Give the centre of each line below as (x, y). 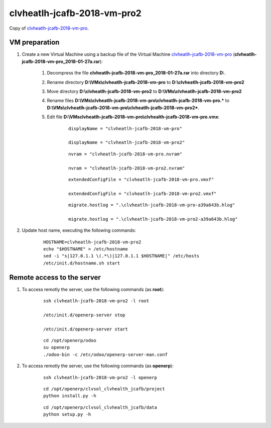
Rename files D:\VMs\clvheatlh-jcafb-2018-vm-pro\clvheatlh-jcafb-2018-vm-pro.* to (138, 101)
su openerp (57, 348)
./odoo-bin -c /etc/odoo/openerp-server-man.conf (106, 354)
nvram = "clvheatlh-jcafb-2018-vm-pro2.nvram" (127, 168)
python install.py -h (70, 396)
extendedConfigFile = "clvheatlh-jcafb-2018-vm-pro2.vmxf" (143, 193)
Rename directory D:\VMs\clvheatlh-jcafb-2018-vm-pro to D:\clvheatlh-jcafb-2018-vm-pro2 (146, 82)
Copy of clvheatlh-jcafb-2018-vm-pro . (49, 28)
